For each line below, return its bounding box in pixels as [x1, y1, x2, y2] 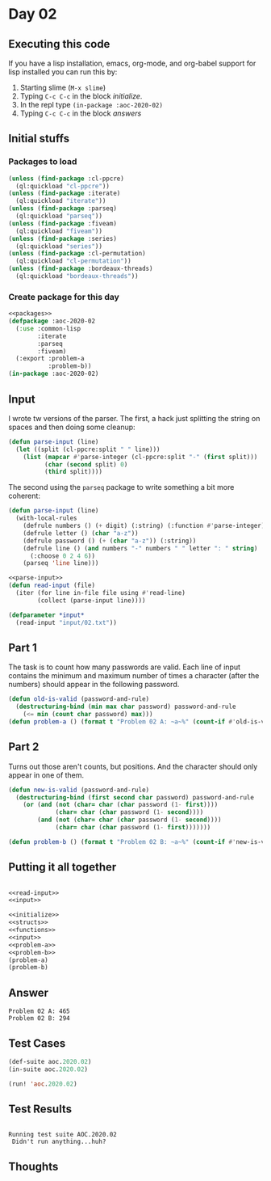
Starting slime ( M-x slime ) [19, 82, 106, 92]
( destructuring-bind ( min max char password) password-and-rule [15, 702, 236, 711]
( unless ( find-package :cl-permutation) [8, 250, 147, 258]
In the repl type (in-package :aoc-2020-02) [19, 100, 164, 109]
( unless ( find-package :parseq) [8, 205, 117, 213]
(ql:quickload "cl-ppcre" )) [15, 182, 110, 190]
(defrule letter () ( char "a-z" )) [23, 529, 139, 538]
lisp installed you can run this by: [8, 67, 118, 77]
